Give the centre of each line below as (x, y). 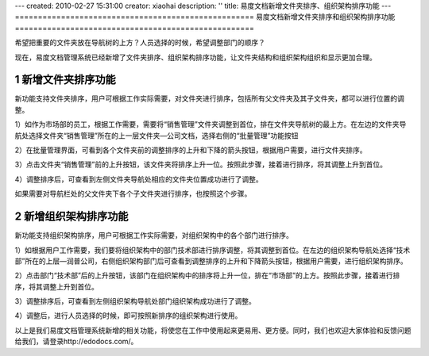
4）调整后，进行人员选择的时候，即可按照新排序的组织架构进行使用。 (128, 316)
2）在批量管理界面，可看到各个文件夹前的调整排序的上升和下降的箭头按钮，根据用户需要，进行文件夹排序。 (191, 150)
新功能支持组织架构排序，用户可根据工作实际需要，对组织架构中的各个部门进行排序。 (154, 235)
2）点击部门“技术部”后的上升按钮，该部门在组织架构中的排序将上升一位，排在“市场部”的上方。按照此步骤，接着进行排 (207, 276)
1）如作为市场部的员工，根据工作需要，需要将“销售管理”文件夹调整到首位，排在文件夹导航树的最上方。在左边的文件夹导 (211, 124)
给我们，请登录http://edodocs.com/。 (76, 342)
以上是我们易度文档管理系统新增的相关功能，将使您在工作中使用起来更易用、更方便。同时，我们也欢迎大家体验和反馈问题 (213, 330)
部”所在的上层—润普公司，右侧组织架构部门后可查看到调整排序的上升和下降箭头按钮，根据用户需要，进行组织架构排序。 (211, 261)
